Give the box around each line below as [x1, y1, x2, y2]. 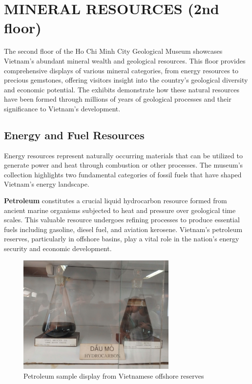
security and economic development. [4, 243, 112, 254]
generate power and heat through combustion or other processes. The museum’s [4, 160, 243, 170]
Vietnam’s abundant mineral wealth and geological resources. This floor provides [4, 55, 246, 65]
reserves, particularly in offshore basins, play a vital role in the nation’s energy [4, 234, 239, 244]
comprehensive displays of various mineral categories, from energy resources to [4, 65, 238, 75]
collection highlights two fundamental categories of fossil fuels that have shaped [4, 169, 242, 179]
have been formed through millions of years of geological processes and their [4, 94, 231, 104]
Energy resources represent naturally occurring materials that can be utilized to [4, 150, 243, 160]
